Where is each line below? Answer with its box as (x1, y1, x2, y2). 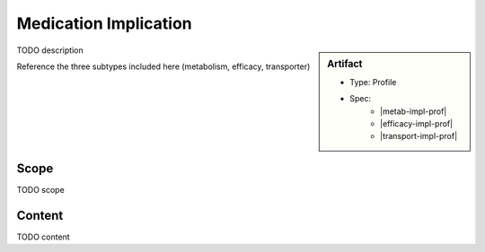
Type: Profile (349, 76, 397, 87)
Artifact (327, 57, 363, 70)
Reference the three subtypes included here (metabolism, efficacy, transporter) (16, 61, 311, 72)
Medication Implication (16, 13, 192, 33)
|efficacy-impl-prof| (380, 117, 454, 129)
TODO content (16, 231, 71, 242)
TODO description (16, 45, 84, 56)
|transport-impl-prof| (380, 131, 458, 142)
